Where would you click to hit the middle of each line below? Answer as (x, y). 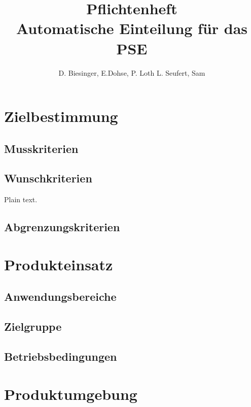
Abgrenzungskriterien (62, 227)
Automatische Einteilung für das (132, 28)
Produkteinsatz (59, 264)
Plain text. (21, 199)
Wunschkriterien (48, 178)
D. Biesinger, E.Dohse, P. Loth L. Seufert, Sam (132, 72)
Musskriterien (41, 148)
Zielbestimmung (61, 116)
